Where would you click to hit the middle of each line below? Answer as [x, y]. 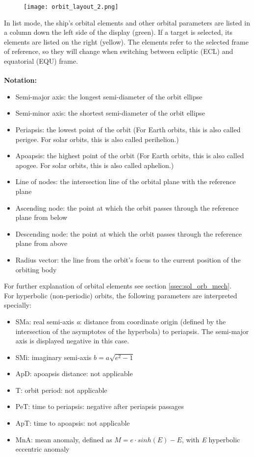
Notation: [20, 80]
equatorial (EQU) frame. [41, 61]
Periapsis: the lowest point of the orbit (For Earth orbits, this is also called [128, 129]
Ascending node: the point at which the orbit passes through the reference [127, 207]
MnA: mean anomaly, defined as [64, 439]
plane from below [41, 217]
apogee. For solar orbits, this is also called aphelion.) [95, 165]
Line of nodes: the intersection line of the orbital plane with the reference [126, 181]
